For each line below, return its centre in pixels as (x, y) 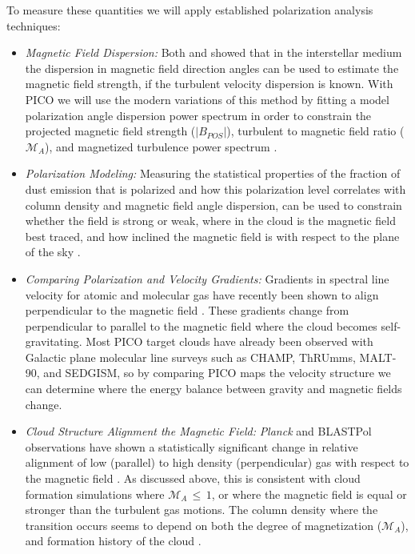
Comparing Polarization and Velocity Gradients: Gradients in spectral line (207, 278)
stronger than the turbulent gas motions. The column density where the (202, 510)
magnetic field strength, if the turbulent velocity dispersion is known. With (209, 84)
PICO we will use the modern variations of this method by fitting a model (207, 99)
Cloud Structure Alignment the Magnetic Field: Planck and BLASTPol (198, 431)
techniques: (34, 25)
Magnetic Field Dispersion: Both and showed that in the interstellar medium (213, 52)
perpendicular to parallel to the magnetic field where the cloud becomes (201, 325)
